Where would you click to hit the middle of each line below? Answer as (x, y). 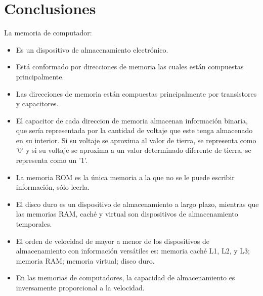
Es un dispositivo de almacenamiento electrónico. (92, 49)
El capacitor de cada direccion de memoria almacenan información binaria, (132, 120)
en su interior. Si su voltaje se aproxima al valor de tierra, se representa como (136, 140)
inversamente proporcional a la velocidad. (80, 287)
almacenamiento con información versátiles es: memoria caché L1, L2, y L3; (133, 251)
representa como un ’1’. (52, 160)
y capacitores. (37, 103)
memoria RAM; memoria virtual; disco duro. (85, 260)
